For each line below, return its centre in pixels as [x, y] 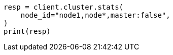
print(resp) [27, 31]
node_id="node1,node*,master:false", [95, 15]
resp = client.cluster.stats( [64, 7]
